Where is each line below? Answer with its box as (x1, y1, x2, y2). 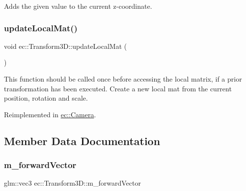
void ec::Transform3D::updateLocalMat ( (4, 41, 127, 51)
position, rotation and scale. (4, 93, 88, 103)
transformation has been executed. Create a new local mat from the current (4, 83, 232, 93)
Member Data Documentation (4, 133, 161, 148)
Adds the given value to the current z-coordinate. (4, 1, 152, 11)
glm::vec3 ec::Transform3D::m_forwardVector (4, 178, 141, 188)
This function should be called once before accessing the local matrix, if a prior (4, 74, 242, 84)
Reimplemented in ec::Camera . (4, 109, 96, 119)
